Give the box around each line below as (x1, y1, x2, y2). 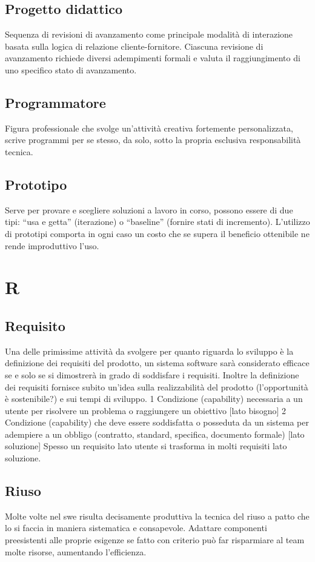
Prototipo (5, 175, 67, 193)
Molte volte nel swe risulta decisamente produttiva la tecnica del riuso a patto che (5, 509, 310, 522)
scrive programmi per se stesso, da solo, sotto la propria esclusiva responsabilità (5, 133, 301, 146)
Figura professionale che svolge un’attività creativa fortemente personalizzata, (5, 121, 293, 134)
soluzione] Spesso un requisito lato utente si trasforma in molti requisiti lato (5, 440, 287, 452)
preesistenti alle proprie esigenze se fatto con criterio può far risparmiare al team (5, 534, 305, 546)
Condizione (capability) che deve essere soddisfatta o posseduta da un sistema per (5, 416, 309, 429)
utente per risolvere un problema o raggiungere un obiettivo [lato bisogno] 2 (5, 404, 286, 416)
